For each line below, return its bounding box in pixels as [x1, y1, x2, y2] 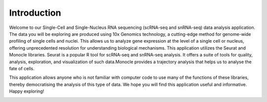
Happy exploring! [9, 88, 44, 94]
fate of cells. [9, 65, 35, 71]
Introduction [9, 7, 61, 18]
